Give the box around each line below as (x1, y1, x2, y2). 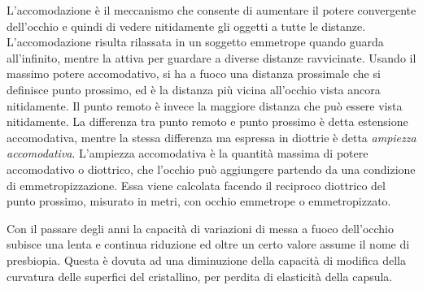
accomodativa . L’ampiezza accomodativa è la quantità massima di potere (7, 145, 368, 162)
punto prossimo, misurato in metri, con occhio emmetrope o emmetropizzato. (7, 193, 391, 210)
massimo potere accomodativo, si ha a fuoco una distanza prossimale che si (7, 65, 381, 82)
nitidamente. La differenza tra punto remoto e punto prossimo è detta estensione (7, 113, 408, 130)
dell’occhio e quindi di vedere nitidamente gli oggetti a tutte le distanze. (7, 17, 366, 34)
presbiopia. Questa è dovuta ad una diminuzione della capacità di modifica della (7, 251, 407, 268)
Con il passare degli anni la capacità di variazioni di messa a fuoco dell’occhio (7, 219, 394, 236)
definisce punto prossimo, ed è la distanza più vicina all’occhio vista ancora (7, 80, 381, 97)
